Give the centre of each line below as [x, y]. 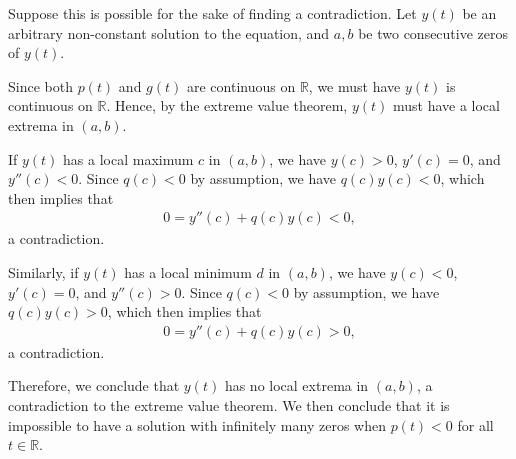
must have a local [446, 105]
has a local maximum [128, 158]
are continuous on [241, 85]
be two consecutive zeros [433, 32]
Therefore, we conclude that [94, 385]
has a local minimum [188, 271]
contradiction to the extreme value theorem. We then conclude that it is [229, 404]
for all [475, 424]
